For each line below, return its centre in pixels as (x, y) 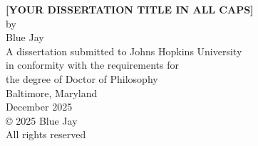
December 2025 (39, 107)
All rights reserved (46, 134)
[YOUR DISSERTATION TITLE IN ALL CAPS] (130, 9)
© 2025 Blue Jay (42, 120)
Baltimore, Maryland (52, 92)
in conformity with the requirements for (92, 65)
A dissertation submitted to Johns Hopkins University (124, 51)
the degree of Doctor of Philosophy (82, 78)
